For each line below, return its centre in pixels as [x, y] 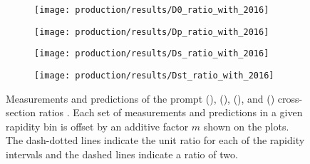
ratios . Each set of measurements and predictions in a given [171, 112]
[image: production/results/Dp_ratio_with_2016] [152, 32]
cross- [290, 98]
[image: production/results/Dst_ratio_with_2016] [154, 75]
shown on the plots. [246, 126]
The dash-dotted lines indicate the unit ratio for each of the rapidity [155, 140]
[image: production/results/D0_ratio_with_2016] [152, 10]
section [21, 112]
